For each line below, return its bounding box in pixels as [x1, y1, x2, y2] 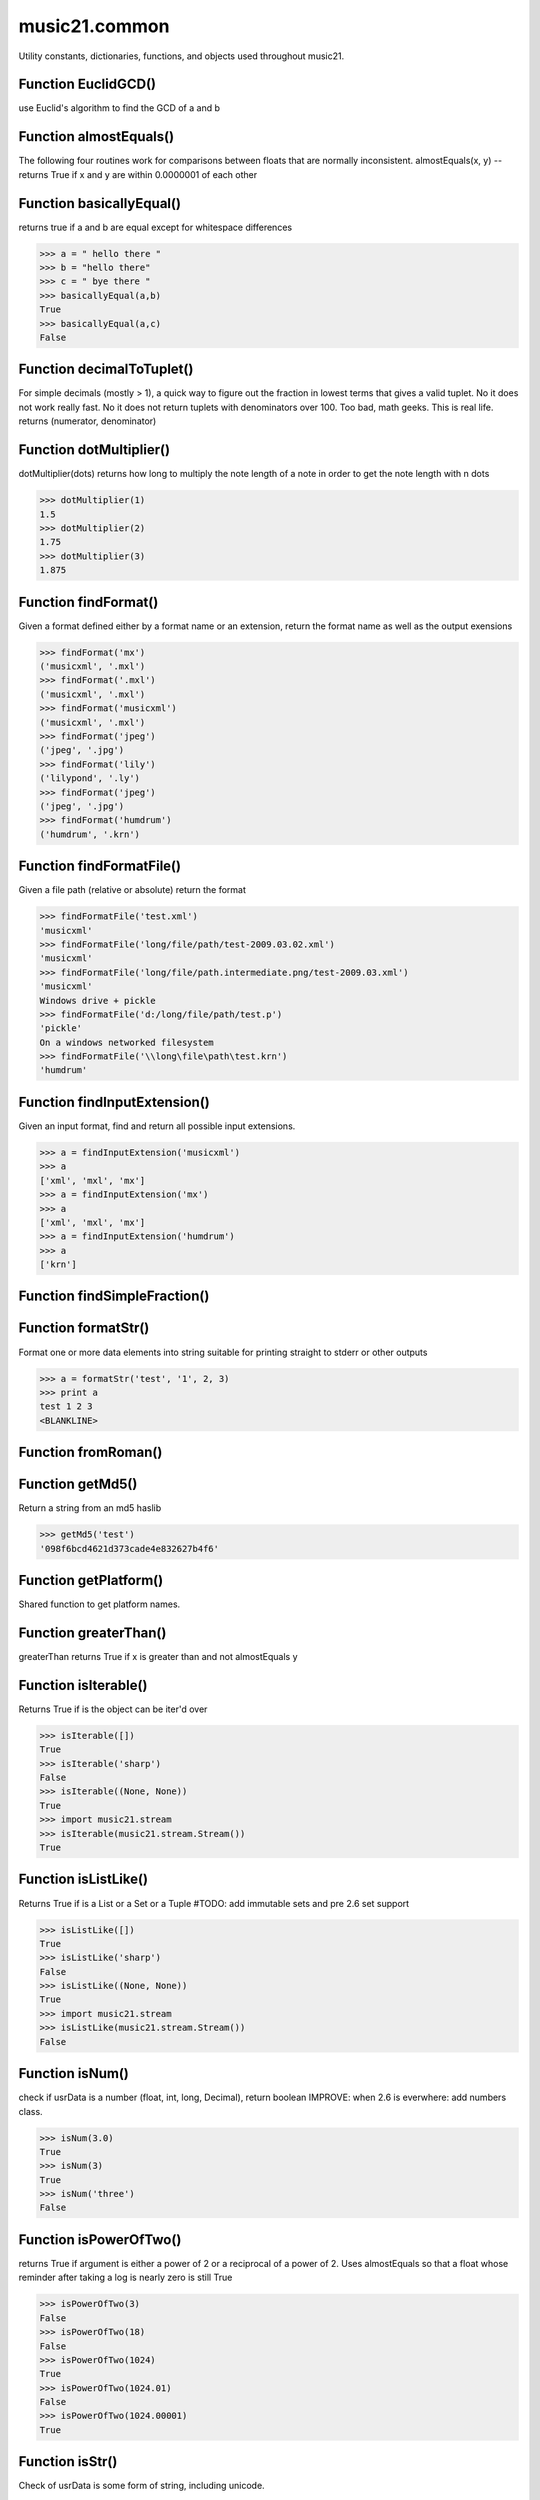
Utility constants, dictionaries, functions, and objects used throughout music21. [18, 50, 345, 62]
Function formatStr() [18, 1320, 150, 1337]
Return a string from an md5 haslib [18, 1502, 162, 1514]
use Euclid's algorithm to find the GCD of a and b [18, 102, 220, 114]
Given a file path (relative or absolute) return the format [18, 884, 247, 896]
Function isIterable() [18, 1676, 148, 1694]
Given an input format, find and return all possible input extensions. [18, 1120, 296, 1132]
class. [18, 2105, 44, 2117]
